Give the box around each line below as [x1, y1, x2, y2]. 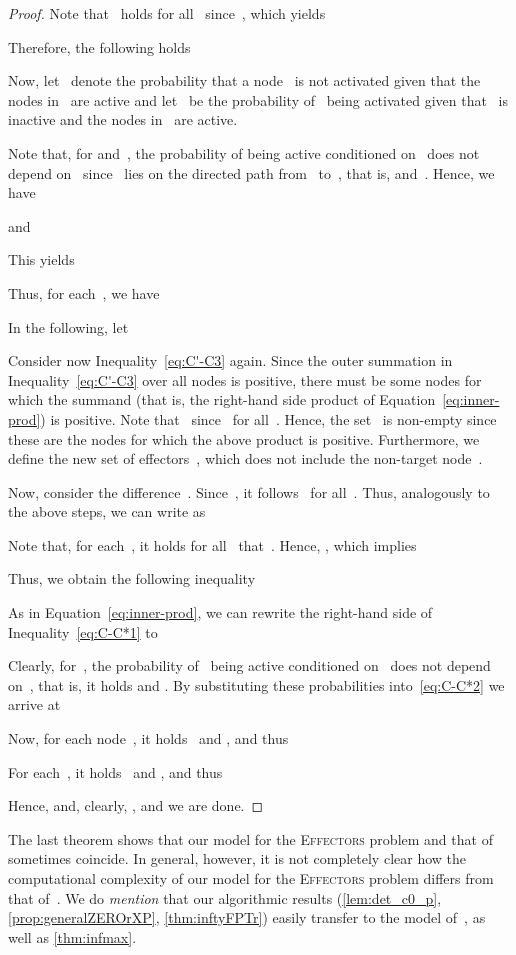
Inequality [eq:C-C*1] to [8, 621, 158, 642]
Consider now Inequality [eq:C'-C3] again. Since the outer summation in [8, 350, 453, 371]
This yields [8, 249, 75, 270]
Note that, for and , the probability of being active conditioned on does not [8, 142, 480, 163]
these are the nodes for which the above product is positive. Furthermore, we [8, 428, 480, 449]
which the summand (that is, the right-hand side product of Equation [8, 389, 436, 410]
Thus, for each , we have [8, 282, 160, 303]
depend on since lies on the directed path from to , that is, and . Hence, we [8, 162, 495, 183]
